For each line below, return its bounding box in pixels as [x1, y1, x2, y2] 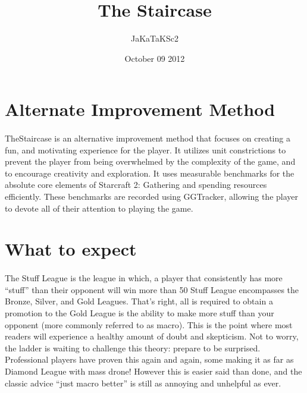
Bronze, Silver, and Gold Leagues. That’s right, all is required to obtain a [5, 295, 273, 307]
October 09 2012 [124, 52, 185, 64]
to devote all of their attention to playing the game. [5, 202, 193, 214]
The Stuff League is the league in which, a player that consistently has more [5, 272, 283, 284]
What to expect [5, 237, 137, 261]
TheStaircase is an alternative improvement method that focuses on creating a [5, 132, 290, 144]
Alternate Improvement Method [5, 97, 275, 121]
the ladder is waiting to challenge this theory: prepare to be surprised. [5, 341, 261, 354]
